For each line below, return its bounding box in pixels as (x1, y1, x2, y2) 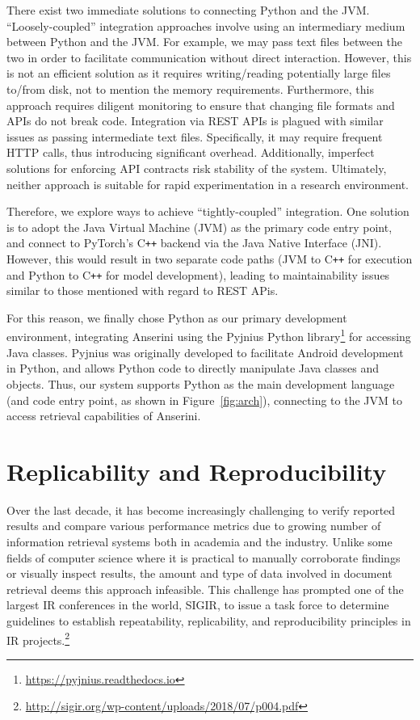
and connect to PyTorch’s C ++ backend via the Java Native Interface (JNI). (6, 234, 382, 251)
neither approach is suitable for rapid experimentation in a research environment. (6, 175, 409, 192)
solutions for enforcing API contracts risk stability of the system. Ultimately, (6, 159, 387, 176)
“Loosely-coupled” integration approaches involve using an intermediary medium (6, 17, 405, 34)
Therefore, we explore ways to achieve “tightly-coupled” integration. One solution (6, 203, 409, 220)
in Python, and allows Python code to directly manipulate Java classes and (6, 360, 380, 377)
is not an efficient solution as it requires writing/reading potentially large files (6, 65, 391, 82)
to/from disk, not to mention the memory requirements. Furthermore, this (6, 80, 374, 97)
